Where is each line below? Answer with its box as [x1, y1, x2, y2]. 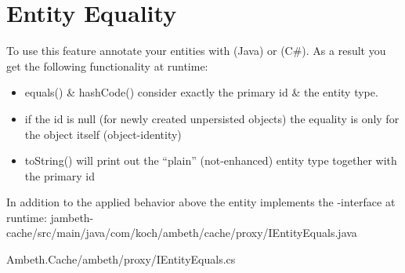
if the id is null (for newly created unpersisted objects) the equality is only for [24, 110, 400, 126]
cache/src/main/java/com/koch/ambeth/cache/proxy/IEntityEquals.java [6, 224, 357, 241]
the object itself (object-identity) [24, 126, 182, 142]
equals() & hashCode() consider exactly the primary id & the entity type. [24, 84, 378, 100]
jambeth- [50, 209, 94, 225]
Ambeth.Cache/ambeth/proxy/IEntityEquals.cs [6, 251, 236, 268]
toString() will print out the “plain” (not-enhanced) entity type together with [24, 152, 397, 169]
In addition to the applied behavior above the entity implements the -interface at [6, 194, 396, 210]
